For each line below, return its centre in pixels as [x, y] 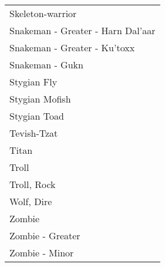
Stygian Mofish [40, 99]
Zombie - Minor [42, 253]
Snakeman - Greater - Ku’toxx [72, 47]
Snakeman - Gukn [46, 65]
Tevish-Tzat [34, 133]
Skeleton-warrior [43, 13]
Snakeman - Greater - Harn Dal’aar [82, 30]
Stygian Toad [37, 116]
